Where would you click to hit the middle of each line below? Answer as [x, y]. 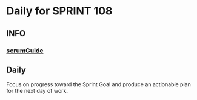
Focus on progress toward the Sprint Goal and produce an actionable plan [98, 84]
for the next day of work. [37, 91]
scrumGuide [25, 51]
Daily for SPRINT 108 [59, 11]
